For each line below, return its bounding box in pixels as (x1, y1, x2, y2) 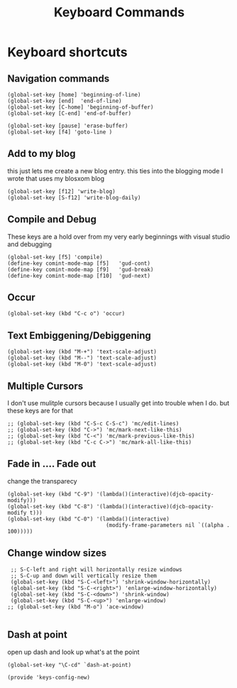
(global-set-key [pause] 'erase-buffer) (7, 122, 129, 129)
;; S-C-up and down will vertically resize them (10, 572, 158, 579)
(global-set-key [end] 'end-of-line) (7, 97, 122, 104)
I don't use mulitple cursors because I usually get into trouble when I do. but (7, 399, 230, 408)
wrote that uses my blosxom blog (7, 174, 105, 182)
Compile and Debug (7, 214, 97, 226)
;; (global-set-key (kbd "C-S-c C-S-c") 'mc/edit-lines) (7, 420, 180, 427)
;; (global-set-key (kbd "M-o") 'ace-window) (7, 603, 144, 611)
